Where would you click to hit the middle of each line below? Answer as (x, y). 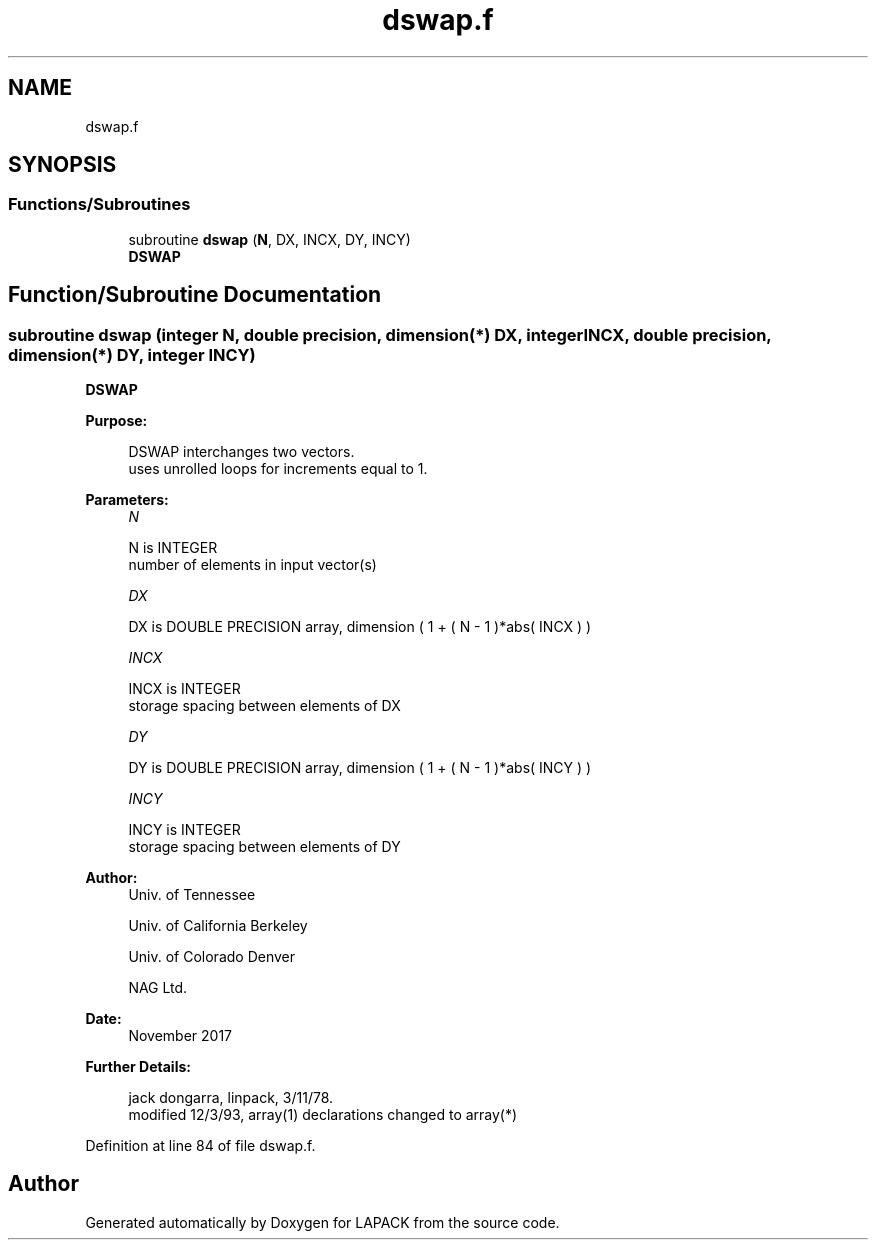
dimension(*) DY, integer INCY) (132, 354)
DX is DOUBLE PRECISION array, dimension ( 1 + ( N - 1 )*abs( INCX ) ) (360, 627)
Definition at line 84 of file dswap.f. (200, 1146)
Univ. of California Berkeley (218, 926)
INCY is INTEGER (184, 830)
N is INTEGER (173, 548)
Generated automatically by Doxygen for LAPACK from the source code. (322, 1222)
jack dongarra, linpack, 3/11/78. (231, 1098)
